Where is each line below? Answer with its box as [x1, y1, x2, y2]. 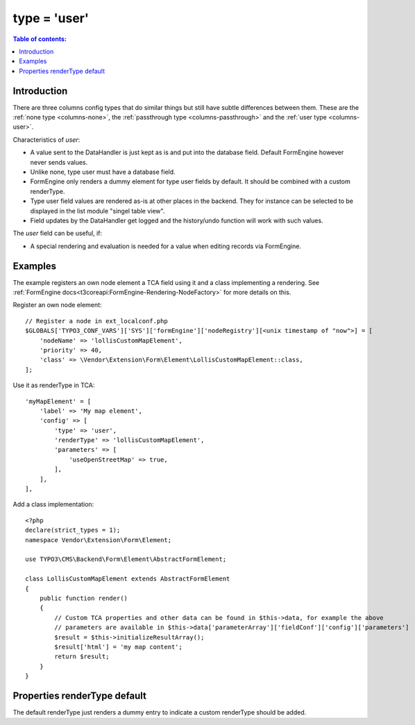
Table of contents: [12, 35, 67, 43]
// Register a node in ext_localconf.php [25, 317, 168, 325]
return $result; [54, 653, 110, 660]
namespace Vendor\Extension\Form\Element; [25, 536, 172, 544]
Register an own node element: [12, 301, 102, 309]
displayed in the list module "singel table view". [30, 206, 165, 215]
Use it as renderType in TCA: [12, 381, 95, 389]
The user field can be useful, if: [12, 229, 103, 238]
